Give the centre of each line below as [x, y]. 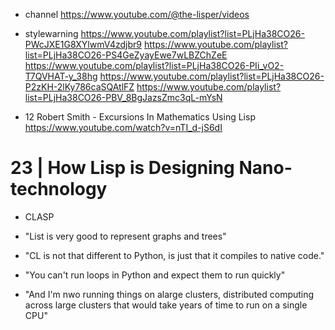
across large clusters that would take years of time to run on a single [166, 305]
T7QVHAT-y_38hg [61, 76]
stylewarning [51, 33]
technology [59, 189]
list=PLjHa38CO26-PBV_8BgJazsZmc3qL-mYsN [123, 97]
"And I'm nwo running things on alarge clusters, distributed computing [169, 294]
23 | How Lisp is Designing [122, 168]
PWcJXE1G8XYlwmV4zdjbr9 [83, 44]
